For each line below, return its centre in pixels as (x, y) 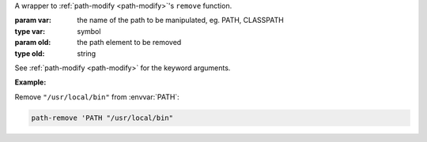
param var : (33, 21)
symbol (89, 31)
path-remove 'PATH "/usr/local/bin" (102, 118)
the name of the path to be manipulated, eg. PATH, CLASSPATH (180, 21)
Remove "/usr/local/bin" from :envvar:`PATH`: (97, 97)
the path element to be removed (129, 43)
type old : (30, 53)
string (87, 53)
